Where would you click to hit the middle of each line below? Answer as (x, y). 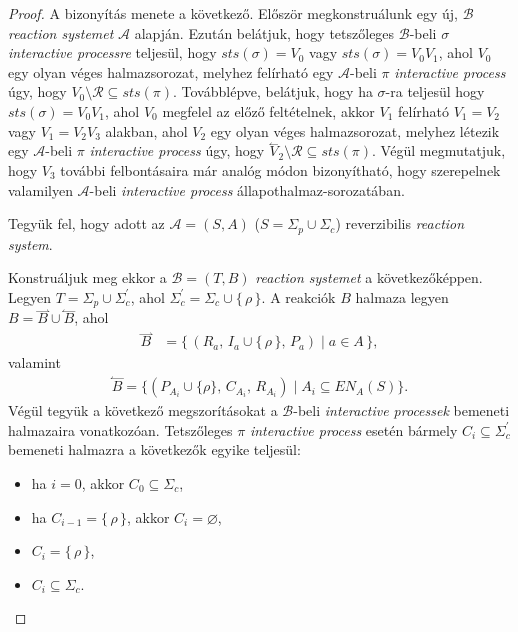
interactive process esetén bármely (353, 429)
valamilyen (40, 189)
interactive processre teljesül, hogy (112, 52)
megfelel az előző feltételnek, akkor (268, 110)
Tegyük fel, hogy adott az (86, 223)
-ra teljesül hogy (435, 91)
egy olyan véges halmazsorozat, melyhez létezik (355, 130)
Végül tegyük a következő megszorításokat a (143, 410)
